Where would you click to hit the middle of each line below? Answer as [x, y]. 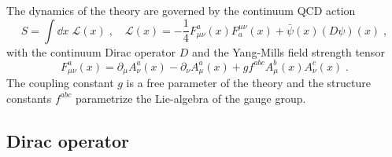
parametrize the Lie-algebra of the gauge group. [190, 98]
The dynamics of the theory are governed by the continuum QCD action [181, 10]
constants [29, 98]
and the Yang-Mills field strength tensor [288, 51]
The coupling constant [60, 83]
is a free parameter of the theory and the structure [248, 83]
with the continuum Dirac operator [91, 51]
